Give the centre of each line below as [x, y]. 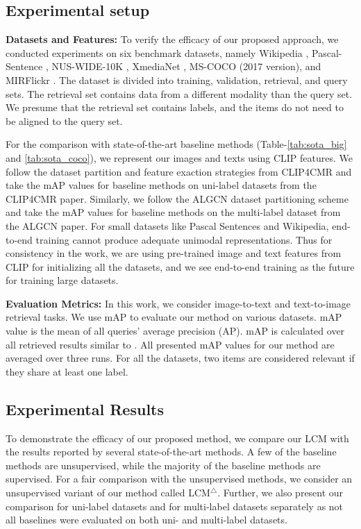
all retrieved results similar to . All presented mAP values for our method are [170, 344]
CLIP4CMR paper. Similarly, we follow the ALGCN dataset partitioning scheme [177, 198]
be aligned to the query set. [64, 120]
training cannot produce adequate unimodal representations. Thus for [184, 239]
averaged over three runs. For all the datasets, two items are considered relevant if [180, 358]
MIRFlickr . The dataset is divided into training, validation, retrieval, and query [177, 79]
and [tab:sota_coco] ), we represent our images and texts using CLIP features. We [179, 157]
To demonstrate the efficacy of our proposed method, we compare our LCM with [177, 438]
